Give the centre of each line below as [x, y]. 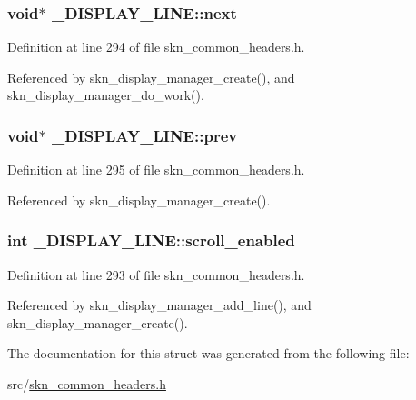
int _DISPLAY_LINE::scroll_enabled [151, 240]
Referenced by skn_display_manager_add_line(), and [159, 305]
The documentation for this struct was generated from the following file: [208, 353]
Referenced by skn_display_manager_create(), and [151, 77]
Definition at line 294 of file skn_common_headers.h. [156, 47]
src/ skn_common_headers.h [87, 384]
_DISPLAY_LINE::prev [144, 135]
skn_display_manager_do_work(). [106, 95]
